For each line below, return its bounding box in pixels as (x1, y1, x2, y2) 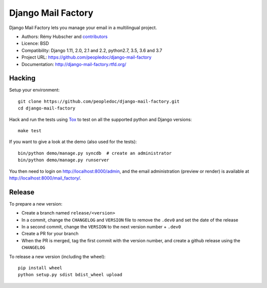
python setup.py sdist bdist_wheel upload (18, 272, 123, 278)
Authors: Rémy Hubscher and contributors (21, 34, 108, 39)
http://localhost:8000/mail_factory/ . (9, 175, 82, 181)
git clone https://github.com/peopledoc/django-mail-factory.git (18, 99, 180, 104)
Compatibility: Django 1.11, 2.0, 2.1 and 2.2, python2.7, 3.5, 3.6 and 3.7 (21, 47, 163, 53)
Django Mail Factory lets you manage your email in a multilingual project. (9, 25, 157, 31)
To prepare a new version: (9, 201, 63, 207)
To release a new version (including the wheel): (9, 253, 106, 259)
